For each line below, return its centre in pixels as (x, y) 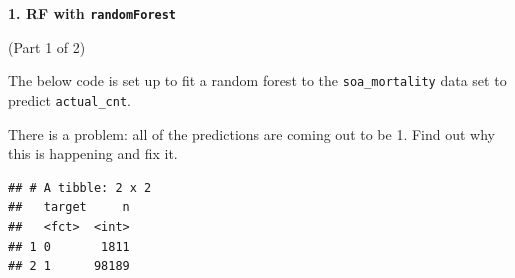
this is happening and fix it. (93, 153)
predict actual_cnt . (69, 99)
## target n (69, 207)
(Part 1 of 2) (47, 46)
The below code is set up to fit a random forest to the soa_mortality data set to (257, 80)
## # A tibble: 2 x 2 (80, 187)
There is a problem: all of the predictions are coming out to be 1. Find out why (252, 133)
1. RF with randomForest (92, 13)
